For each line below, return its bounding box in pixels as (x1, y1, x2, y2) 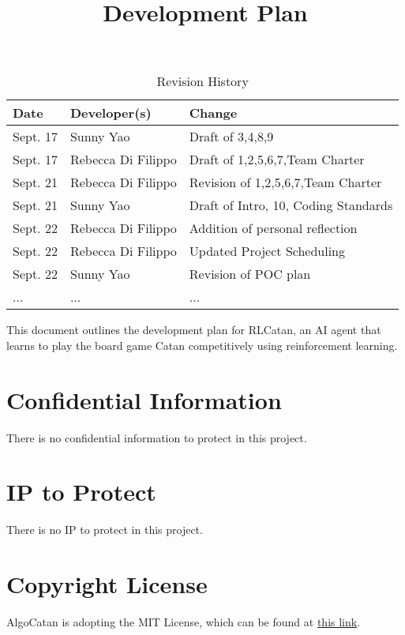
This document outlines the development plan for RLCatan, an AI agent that (6, 321, 381, 338)
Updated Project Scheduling (189, 242, 346, 261)
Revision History (156, 72, 249, 91)
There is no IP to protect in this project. (6, 521, 203, 538)
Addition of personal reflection (189, 219, 358, 238)
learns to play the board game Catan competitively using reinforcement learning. (6, 336, 398, 353)
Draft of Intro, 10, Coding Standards (189, 196, 393, 215)
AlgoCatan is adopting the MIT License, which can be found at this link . (6, 614, 361, 630)
